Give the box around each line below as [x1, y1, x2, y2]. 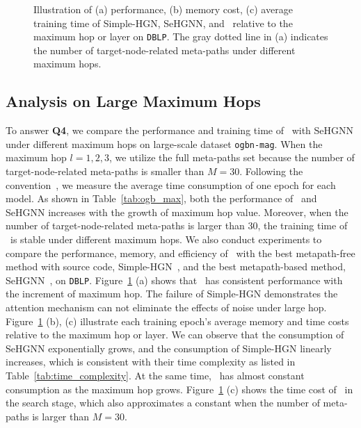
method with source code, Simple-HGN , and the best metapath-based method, [6, 259, 346, 274]
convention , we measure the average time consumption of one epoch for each [6, 177, 336, 192]
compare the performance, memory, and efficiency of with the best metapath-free [6, 245, 355, 260]
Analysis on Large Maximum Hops [6, 90, 261, 112]
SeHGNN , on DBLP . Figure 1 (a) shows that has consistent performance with [6, 272, 343, 287]
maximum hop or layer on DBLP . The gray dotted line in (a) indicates [33, 29, 328, 44]
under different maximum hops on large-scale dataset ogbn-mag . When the [6, 136, 323, 151]
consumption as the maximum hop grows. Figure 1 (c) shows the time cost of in [6, 381, 353, 396]
